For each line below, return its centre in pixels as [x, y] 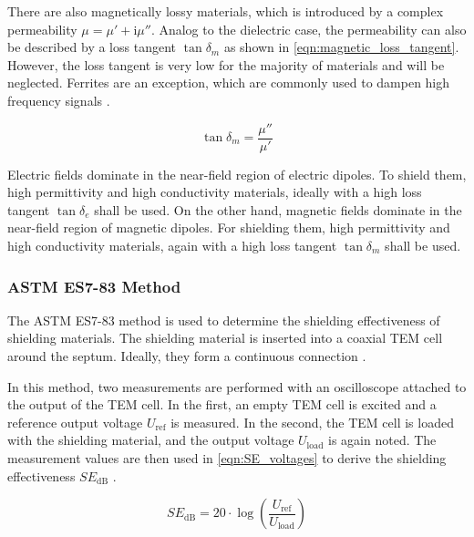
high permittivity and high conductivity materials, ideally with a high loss [215, 192]
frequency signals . [59, 100]
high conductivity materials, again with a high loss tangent [172, 245]
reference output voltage [75, 422]
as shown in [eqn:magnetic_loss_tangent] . [341, 47]
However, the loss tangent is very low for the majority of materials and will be [226, 64]
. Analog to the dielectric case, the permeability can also [309, 29]
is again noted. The [382, 440]
